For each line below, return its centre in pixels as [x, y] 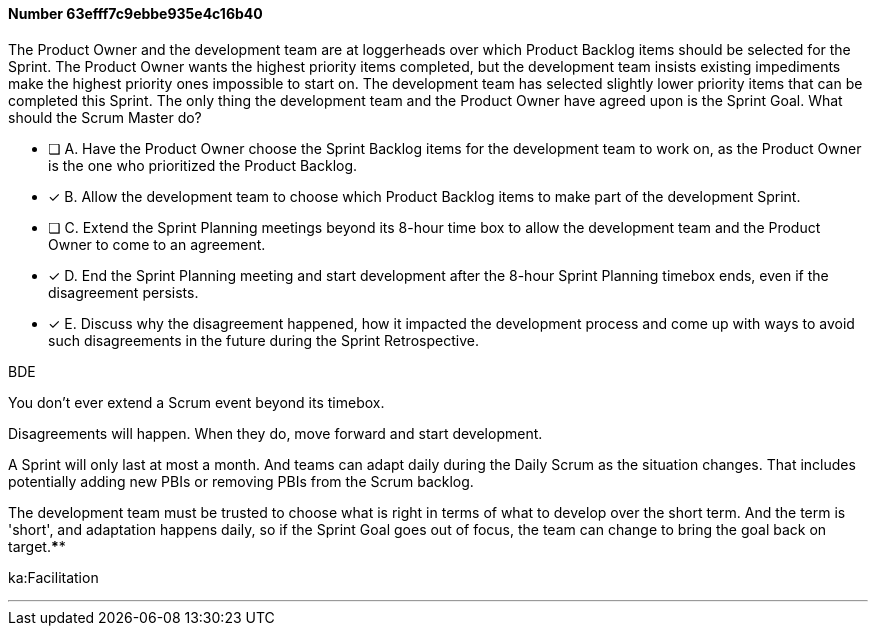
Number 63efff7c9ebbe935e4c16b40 [135, 13]
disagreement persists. [123, 292]
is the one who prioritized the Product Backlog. [203, 165]
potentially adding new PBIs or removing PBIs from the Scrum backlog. [241, 481]
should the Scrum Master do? [105, 117]
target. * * [37, 546]
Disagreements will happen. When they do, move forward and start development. [275, 433]
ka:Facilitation [53, 577]
